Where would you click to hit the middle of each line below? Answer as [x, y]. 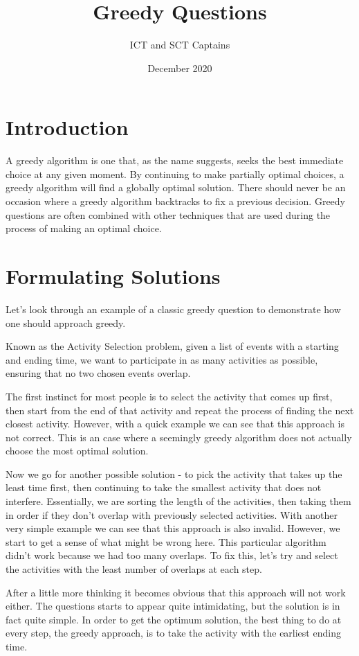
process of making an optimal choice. [84, 228]
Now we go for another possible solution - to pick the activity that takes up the [174, 473]
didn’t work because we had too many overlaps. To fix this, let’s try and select [172, 555]
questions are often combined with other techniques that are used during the [168, 214]
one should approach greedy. [66, 322]
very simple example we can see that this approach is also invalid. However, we [173, 528]
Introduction [67, 127]
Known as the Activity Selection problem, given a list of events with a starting [172, 346]
